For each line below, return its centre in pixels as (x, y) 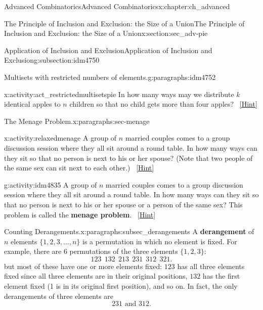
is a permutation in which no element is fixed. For (160, 241)
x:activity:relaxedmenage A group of (60, 138)
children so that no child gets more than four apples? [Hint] (163, 104)
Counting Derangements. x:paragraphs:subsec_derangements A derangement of (129, 231)
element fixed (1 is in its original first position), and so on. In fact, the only (121, 286)
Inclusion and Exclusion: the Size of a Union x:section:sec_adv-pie (106, 33)
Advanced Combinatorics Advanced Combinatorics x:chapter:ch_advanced (117, 6)
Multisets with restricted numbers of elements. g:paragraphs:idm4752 (110, 77)
